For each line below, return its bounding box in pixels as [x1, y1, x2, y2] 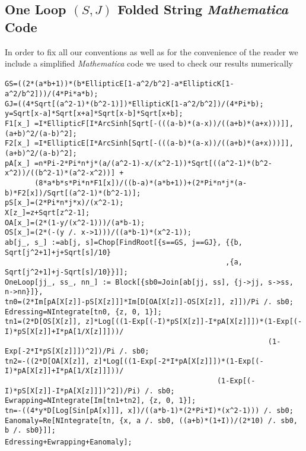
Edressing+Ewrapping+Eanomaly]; [5, 438, 132, 447]
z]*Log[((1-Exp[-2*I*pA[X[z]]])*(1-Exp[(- [94, 357, 264, 365]
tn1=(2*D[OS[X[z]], [5, 317, 81, 326]
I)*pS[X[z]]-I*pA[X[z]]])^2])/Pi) [5, 386, 141, 395]
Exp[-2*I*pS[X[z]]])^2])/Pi [5, 347, 116, 356]
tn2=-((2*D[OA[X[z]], [5, 357, 90, 365]
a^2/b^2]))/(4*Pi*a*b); [5, 90, 98, 99]
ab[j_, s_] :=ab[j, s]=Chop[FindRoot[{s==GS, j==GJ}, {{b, [5, 238, 243, 247]
